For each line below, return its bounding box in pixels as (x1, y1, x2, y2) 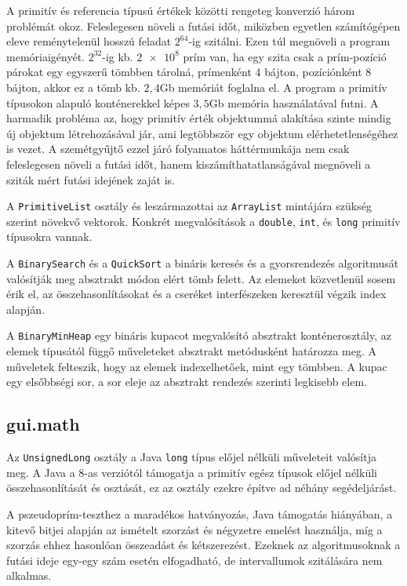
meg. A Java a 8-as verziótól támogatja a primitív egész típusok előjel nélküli (6, 464, 377, 480)
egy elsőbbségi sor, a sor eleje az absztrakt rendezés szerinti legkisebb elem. (6, 373, 367, 390)
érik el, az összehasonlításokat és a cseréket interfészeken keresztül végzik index (6, 286, 387, 302)
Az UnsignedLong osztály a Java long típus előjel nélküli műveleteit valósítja (6, 449, 376, 465)
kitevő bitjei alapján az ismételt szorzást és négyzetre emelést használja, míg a (6, 521, 383, 537)
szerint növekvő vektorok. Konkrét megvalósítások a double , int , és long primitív (6, 213, 401, 229)
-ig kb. (102, 48, 133, 64)
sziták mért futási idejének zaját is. (6, 171, 175, 187)
